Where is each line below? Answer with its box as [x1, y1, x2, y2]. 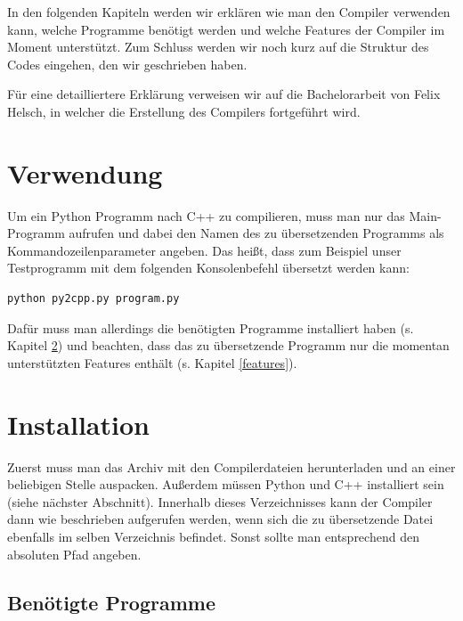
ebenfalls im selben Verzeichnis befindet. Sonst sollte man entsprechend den [7, 527, 419, 545]
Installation [7, 405, 150, 442]
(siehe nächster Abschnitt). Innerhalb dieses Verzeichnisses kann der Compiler [7, 492, 433, 511]
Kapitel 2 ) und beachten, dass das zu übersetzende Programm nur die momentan [7, 336, 450, 355]
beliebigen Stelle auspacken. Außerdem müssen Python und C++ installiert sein [7, 475, 444, 494]
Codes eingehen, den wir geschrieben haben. [7, 54, 248, 73]
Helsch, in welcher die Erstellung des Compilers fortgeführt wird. [7, 102, 361, 120]
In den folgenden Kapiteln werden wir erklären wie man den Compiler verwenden [7, 3, 451, 20]
